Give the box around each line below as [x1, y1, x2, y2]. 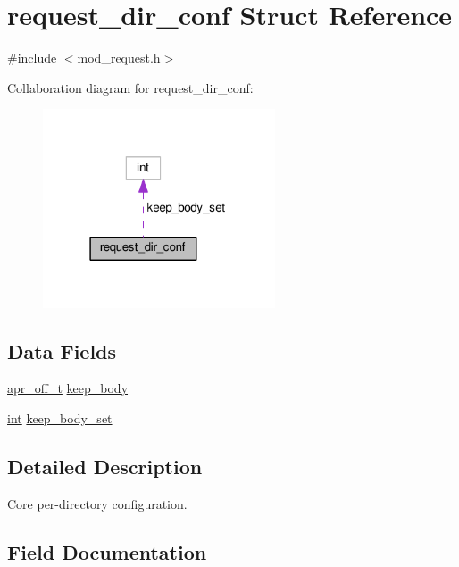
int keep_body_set [7, 408, 113, 427]
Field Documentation [7, 538, 207, 565]
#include [7, 48, 57, 67]
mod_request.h [77, 48, 161, 67]
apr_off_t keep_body [7, 379, 129, 397]
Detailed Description [7, 452, 203, 479]
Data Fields [7, 337, 117, 364]
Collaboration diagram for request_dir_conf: [7, 78, 254, 96]
